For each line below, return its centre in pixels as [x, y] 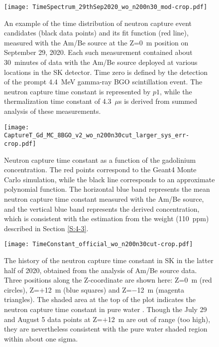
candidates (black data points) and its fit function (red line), [96, 33]
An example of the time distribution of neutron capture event [98, 23]
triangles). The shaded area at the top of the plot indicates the [100, 299]
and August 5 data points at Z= [53, 319]
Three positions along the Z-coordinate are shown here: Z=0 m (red [108, 280]
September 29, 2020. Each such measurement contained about [98, 52]
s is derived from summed [158, 101]
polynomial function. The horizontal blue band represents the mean [107, 189]
